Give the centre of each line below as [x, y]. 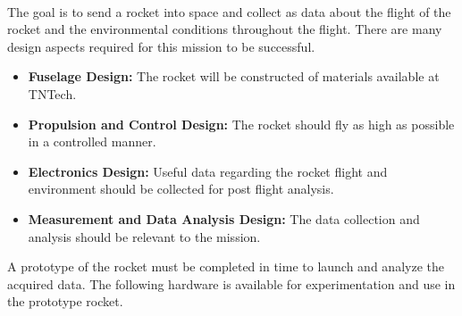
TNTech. [52, 93]
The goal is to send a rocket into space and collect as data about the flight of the [229, 11]
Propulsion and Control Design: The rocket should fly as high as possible [241, 124]
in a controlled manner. [92, 141]
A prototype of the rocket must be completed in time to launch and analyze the [226, 266]
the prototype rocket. [65, 301]
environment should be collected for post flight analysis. [181, 189]
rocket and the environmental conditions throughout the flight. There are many [225, 29]
